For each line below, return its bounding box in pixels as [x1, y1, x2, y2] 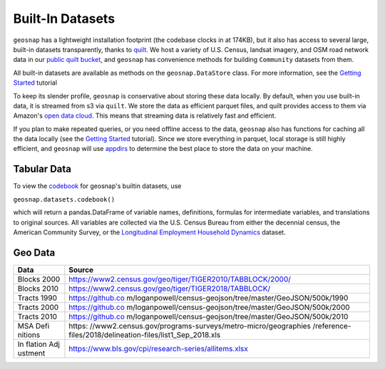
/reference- [312, 321, 351, 331]
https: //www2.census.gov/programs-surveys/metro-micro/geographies [68, 321, 312, 331]
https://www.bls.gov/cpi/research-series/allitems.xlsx [68, 343, 249, 353]
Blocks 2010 [17, 284, 58, 293]
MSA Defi [17, 321, 50, 331]
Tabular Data [13, 163, 71, 175]
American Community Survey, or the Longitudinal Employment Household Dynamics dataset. [13, 228, 286, 237]
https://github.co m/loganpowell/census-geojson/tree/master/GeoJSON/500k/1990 [68, 293, 349, 303]
